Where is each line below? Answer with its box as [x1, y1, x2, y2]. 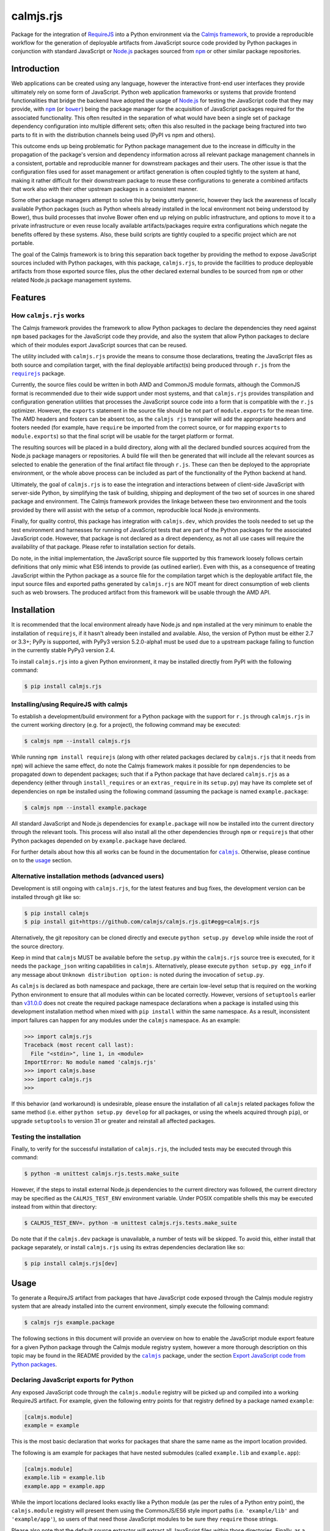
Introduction [11, 64, 60, 74]
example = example [24, 1422, 79, 1429]
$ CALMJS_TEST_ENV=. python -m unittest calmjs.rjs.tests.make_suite [24, 1219, 237, 1227]
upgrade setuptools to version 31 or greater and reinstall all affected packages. [11, 1117, 216, 1124]
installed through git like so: [11, 893, 81, 900]
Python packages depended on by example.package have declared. [11, 837, 187, 844]
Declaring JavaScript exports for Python [11, 1375, 134, 1384]
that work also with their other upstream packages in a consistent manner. [11, 185, 199, 192]
